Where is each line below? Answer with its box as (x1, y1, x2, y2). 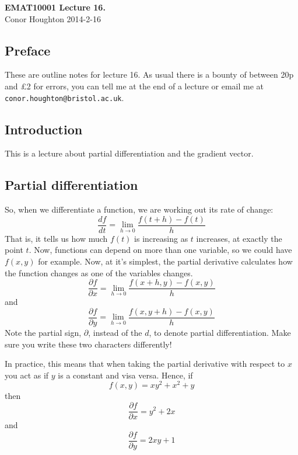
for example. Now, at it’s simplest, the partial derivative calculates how (38, 255, 293, 268)
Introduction (5, 120, 83, 138)
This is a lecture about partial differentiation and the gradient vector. (5, 147, 254, 159)
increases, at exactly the (196, 232, 282, 244)
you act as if (5, 369, 49, 381)
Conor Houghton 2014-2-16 (5, 12, 101, 25)
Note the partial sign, (5, 326, 82, 338)
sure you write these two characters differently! (5, 338, 172, 350)
